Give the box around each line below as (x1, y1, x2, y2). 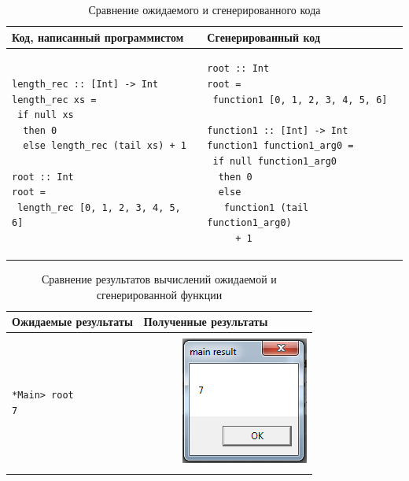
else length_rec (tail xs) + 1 (23, 140, 186, 152)
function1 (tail (223, 202, 309, 213)
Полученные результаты (143, 313, 268, 330)
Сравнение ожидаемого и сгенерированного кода (88, 2, 321, 17)
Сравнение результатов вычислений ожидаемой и (41, 271, 277, 287)
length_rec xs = (12, 94, 97, 105)
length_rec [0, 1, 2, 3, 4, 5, (17, 202, 181, 213)
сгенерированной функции (96, 286, 223, 302)
